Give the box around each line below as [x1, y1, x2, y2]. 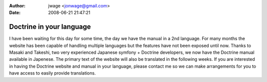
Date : [9, 10, 21, 16]
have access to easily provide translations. [9, 70, 96, 76]
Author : [9, 3, 26, 8]
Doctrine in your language [9, 23, 91, 31]
